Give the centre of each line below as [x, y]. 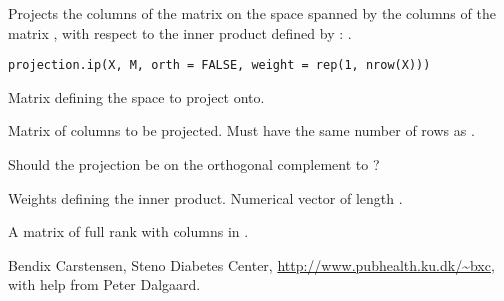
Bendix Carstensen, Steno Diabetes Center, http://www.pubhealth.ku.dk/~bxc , [251, 264]
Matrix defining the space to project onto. [136, 96]
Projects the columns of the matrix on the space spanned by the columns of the [252, 13]
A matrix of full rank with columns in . [128, 231]
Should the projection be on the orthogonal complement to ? [194, 164]
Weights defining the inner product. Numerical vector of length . [205, 197]
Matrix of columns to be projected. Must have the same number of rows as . [241, 130]
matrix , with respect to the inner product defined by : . [180, 32]
